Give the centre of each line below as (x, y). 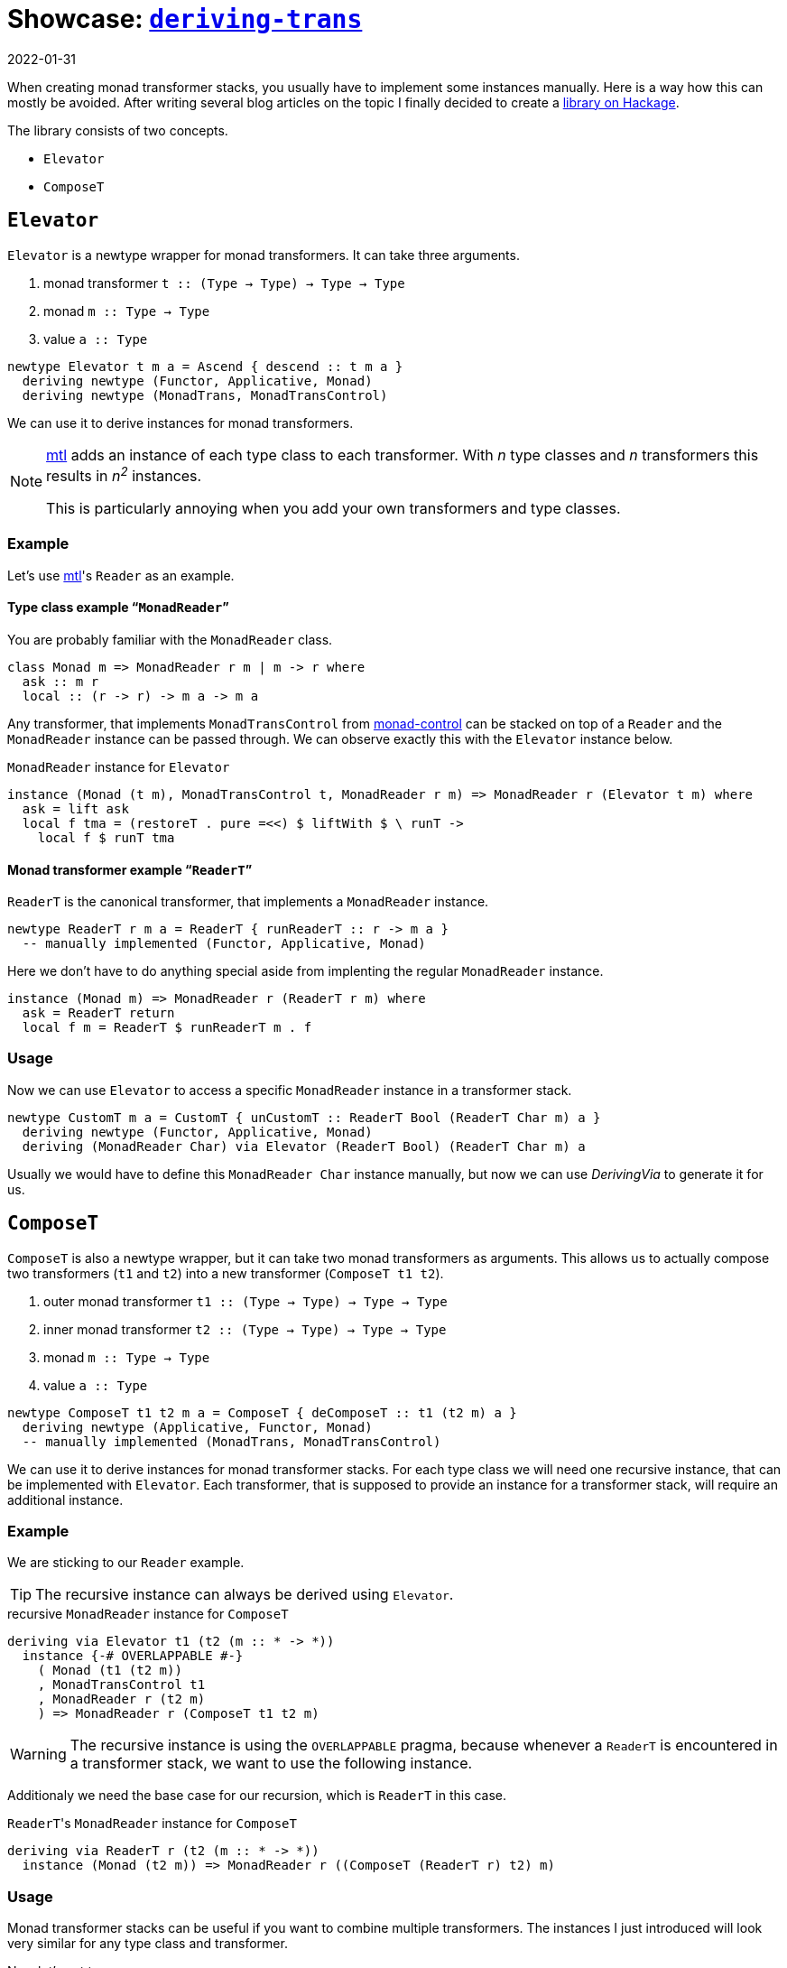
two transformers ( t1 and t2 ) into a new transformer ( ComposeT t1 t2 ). (226, 1273)
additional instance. (65, 1499)
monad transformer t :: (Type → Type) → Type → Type (224, 283)
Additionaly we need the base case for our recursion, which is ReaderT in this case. (257, 1796)
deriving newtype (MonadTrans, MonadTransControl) (205, 395)
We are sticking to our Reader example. (126, 1563)
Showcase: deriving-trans (185, 19)
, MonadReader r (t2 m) (121, 1699)
